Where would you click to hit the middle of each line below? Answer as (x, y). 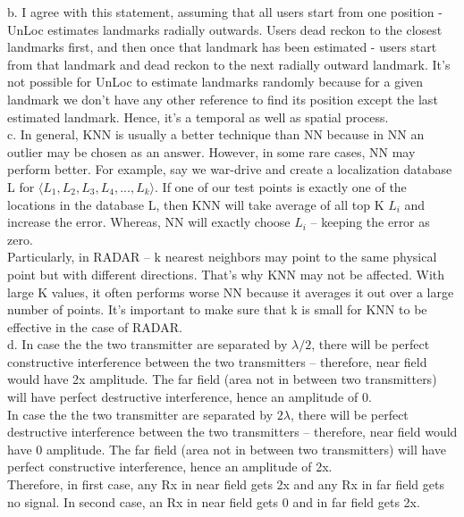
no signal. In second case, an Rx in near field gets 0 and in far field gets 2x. (214, 501)
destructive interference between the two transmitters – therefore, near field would (232, 432)
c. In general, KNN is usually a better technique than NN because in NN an (216, 134)
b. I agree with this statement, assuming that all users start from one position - (225, 12)
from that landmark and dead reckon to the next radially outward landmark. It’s (229, 64)
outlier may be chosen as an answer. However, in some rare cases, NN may (211, 151)
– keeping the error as (370, 222)
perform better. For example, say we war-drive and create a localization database (230, 169)
